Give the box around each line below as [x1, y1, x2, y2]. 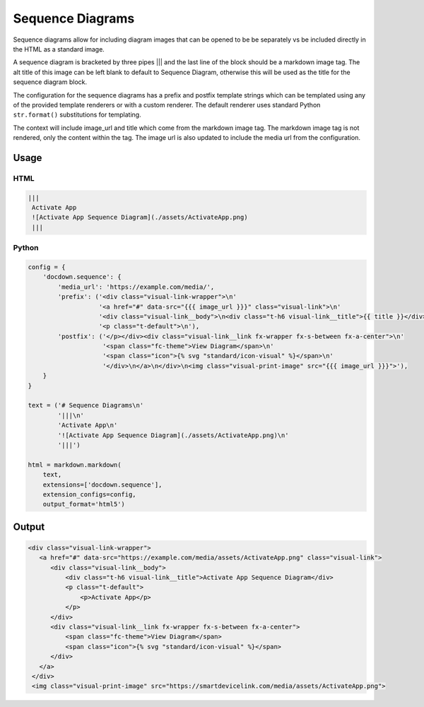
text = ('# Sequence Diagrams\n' [28, 401, 144, 410]
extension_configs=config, [42, 490, 137, 498]
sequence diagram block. [13, 78, 88, 86]
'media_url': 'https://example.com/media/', [57, 283, 215, 291]
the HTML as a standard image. [13, 44, 105, 53]
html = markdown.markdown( [28, 461, 122, 469]
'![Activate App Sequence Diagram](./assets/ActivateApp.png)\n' [57, 431, 289, 439]
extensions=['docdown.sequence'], [42, 480, 163, 489]
